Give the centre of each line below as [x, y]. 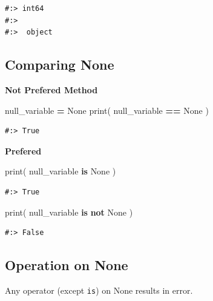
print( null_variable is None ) [61, 171]
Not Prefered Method [51, 89]
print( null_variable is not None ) [69, 212]
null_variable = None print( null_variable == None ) [107, 110]
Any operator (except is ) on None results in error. [99, 290]
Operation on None [67, 265]
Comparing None [60, 64]
